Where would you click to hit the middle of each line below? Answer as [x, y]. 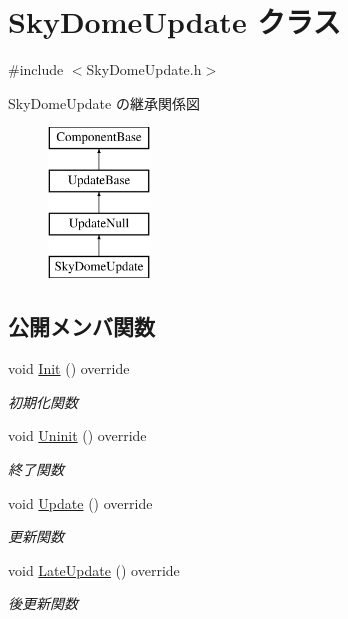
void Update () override [80, 502]
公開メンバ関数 [81, 326]
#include [36, 69]
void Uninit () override [77, 435]
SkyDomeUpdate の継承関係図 [104, 102]
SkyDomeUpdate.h [144, 69]
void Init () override [69, 368]
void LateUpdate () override [94, 569]
